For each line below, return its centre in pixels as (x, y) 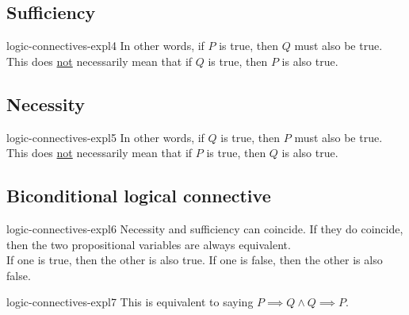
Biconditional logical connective (139, 196)
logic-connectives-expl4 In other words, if (105, 46)
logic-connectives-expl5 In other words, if (105, 137)
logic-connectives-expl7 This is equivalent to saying (130, 302)
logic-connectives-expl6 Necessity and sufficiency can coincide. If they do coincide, (205, 228)
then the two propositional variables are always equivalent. (149, 244)
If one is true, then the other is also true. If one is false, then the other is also (195, 260)
